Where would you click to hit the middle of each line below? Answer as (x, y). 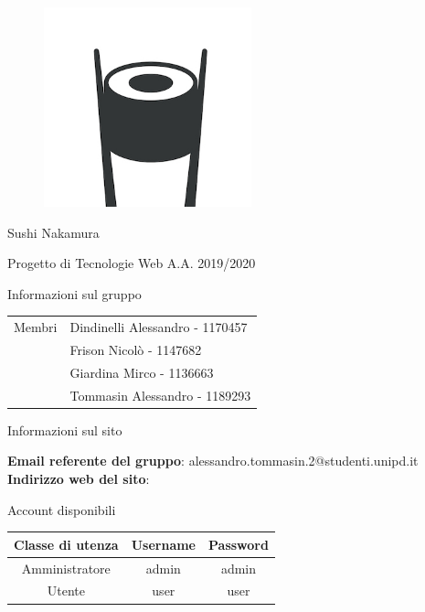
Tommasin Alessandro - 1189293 (160, 395)
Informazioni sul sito (65, 429)
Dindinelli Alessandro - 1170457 (159, 327)
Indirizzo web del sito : (79, 479)
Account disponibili (62, 509)
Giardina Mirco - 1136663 (142, 372)
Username (163, 544)
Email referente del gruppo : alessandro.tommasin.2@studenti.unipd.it (213, 461)
